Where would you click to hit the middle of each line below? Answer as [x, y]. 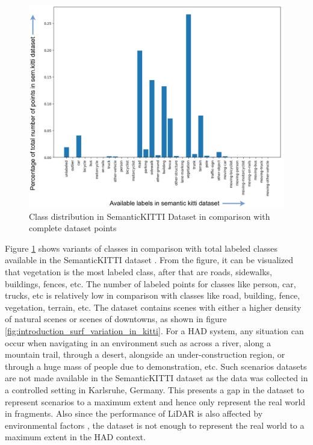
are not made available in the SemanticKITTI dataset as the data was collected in [156, 378]
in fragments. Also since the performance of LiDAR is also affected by [134, 413]
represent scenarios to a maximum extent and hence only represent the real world [155, 401]
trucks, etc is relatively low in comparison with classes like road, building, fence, [153, 295]
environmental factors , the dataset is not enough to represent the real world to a [155, 425]
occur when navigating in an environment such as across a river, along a [138, 342]
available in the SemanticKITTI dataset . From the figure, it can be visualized [149, 260]
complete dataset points [73, 228]
